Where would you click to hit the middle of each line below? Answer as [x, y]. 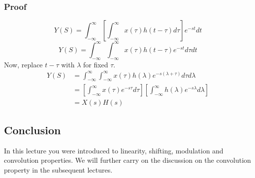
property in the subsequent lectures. [58, 169]
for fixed [96, 64]
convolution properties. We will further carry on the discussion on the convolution [127, 160]
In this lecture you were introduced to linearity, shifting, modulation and [114, 150]
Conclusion [32, 130]
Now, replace [23, 64]
